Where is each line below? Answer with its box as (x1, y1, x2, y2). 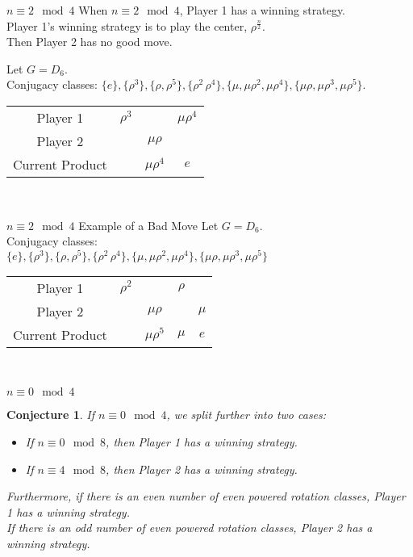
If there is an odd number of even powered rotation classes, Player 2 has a (6, 519, 373, 536)
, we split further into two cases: (166, 406, 327, 423)
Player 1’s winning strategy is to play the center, (6, 17, 248, 34)
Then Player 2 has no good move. (6, 33, 173, 50)
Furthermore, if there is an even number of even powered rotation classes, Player (6, 488, 406, 505)
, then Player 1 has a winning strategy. (106, 433, 298, 450)
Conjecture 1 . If (6, 406, 94, 423)
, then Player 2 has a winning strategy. (106, 460, 298, 477)
